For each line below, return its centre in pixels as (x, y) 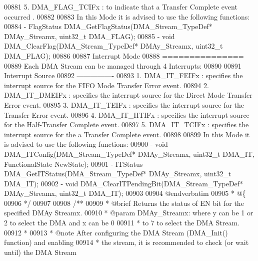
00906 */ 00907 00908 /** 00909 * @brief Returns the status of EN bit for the (124, 203)
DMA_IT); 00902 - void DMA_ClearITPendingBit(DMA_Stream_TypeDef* (124, 183)
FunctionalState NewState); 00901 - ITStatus (73, 164)
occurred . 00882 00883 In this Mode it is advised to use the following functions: (127, 16)
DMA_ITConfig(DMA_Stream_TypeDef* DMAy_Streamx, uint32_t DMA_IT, (129, 154)
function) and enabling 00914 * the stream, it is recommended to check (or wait (126, 242)
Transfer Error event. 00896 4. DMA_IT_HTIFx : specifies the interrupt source (127, 114)
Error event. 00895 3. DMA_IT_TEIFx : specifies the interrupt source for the (124, 104)
